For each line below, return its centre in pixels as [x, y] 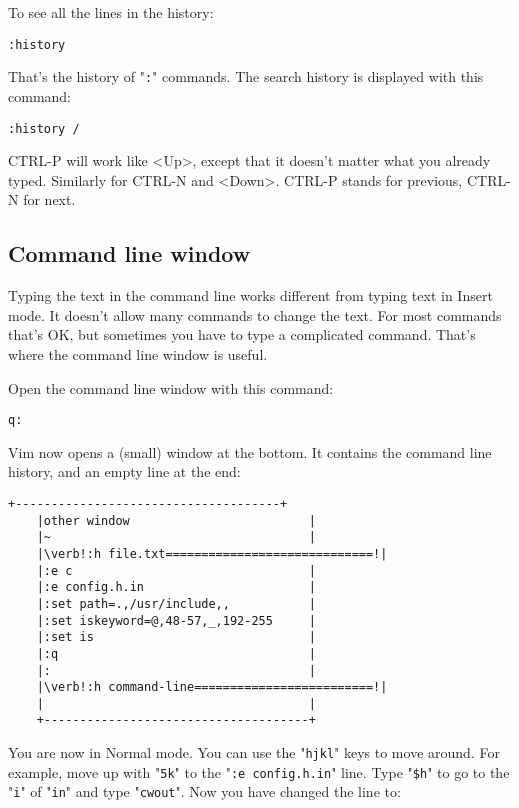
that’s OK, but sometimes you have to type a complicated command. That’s [242, 334]
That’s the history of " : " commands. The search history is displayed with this [246, 76]
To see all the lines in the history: [111, 12]
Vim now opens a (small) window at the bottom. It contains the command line [250, 451]
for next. [49, 199]
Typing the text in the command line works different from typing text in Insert [250, 295]
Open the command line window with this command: [171, 387]
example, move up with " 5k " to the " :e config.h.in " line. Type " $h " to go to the [259, 771]
